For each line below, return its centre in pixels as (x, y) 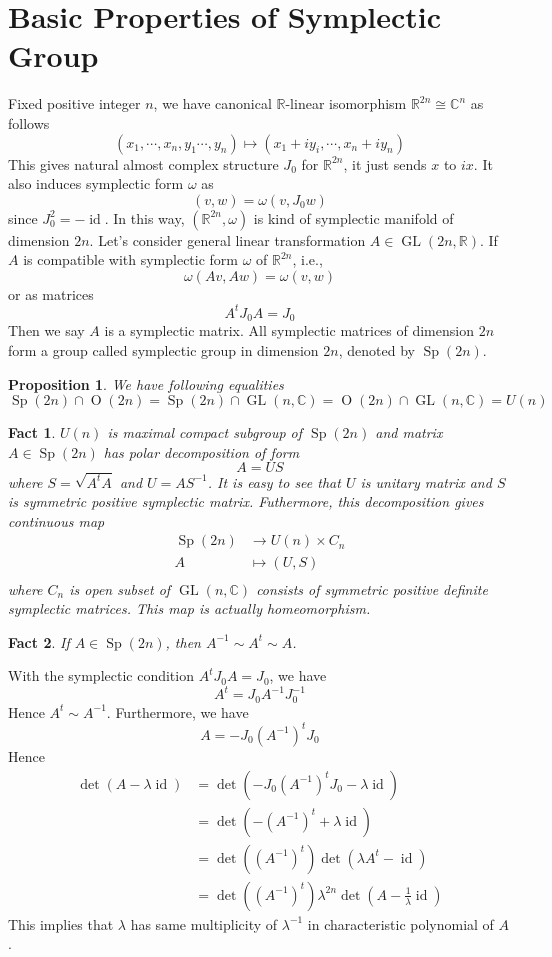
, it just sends (385, 163)
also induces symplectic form (96, 183)
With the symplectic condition (101, 675)
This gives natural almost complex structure (143, 163)
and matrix (409, 432)
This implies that (61, 923)
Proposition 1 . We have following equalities (146, 383)
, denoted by (376, 350)
